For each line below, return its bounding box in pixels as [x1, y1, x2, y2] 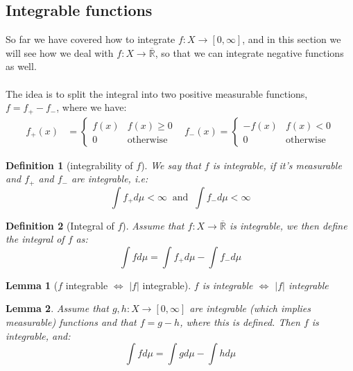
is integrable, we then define [229, 218, 347, 232]
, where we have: [56, 100, 127, 114]
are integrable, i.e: [71, 171, 148, 186]
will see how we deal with [6, 45, 114, 60]
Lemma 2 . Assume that [6, 301, 109, 316]
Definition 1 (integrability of [6, 157, 133, 172]
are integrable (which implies [189, 301, 311, 316]
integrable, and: [6, 328, 71, 343]
